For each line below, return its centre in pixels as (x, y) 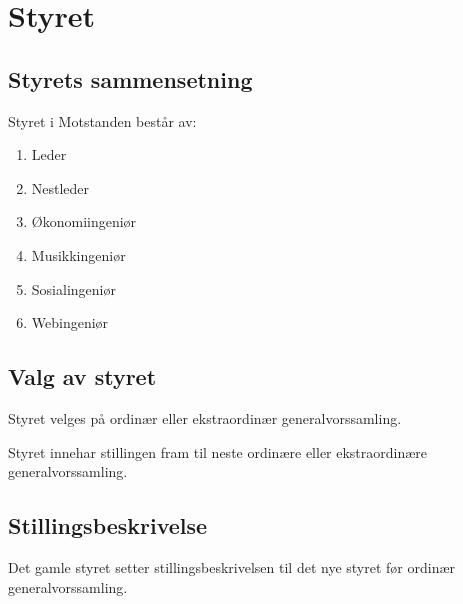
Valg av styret (82, 376)
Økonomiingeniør (84, 221)
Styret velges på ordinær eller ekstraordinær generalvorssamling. (205, 417)
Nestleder (60, 187)
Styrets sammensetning (130, 78)
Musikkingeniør (78, 254)
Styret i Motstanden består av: (102, 120)
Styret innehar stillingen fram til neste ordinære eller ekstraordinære (218, 451)
